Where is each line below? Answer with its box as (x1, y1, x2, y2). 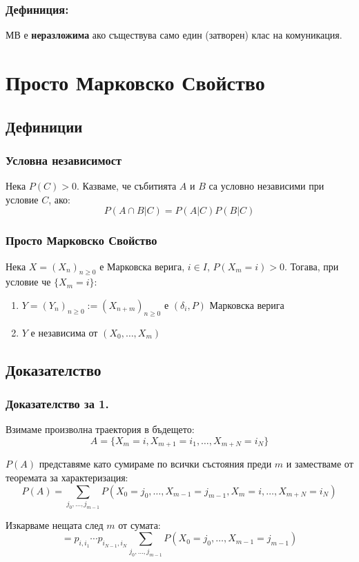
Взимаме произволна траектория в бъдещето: (6, 422, 195, 436)
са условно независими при (208, 179, 324, 193)
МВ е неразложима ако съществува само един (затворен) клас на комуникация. (6, 28, 342, 42)
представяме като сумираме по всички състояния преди (39, 456, 272, 471)
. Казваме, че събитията (76, 179, 177, 193)
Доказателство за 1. (6, 395, 109, 412)
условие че (6, 274, 51, 289)
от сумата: (118, 517, 161, 532)
